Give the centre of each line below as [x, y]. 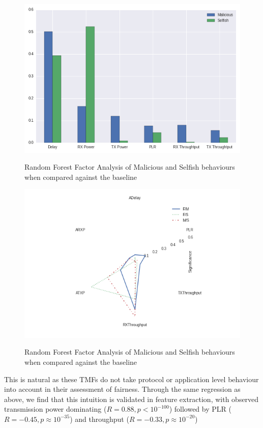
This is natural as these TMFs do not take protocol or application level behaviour [131, 379]
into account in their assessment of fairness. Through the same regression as [122, 389]
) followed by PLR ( [200, 409]
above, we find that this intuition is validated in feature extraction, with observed [131, 399]
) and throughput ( [99, 419]
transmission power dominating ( [55, 409]
